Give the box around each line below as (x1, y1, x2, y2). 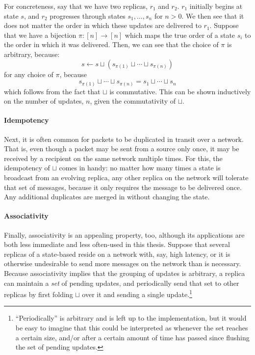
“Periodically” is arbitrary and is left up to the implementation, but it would (15, 313, 247, 323)
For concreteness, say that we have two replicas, (4, 1, 148, 11)
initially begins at (189, 1, 243, 11)
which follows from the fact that (4, 86, 101, 96)
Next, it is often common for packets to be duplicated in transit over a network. (4, 134, 244, 144)
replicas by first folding (4, 289, 73, 299)
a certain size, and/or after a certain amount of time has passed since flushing (15, 332, 250, 342)
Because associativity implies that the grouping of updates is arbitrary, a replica (4, 268, 245, 278)
